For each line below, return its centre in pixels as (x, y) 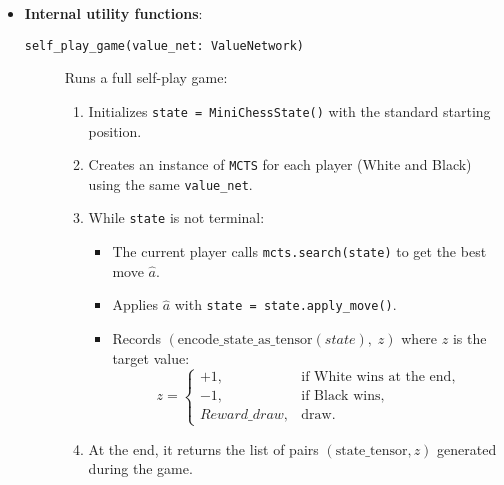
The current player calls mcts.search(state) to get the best (299, 251)
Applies (135, 304)
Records (136, 337)
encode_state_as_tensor (245, 339)
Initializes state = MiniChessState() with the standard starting (289, 110)
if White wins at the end (376, 377)
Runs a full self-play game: (146, 77)
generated (467, 448)
